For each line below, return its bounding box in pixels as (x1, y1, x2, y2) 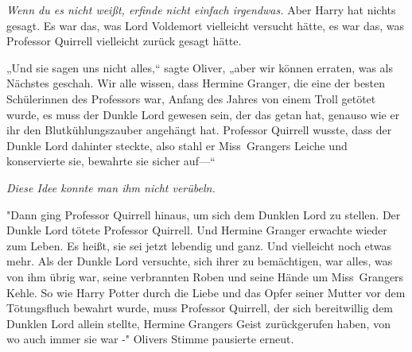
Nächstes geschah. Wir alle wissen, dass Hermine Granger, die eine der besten (6, 75, 386, 91)
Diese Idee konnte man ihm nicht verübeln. (6, 179, 216, 195)
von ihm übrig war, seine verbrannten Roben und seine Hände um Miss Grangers (6, 268, 404, 284)
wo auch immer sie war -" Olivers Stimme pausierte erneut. (6, 331, 294, 347)
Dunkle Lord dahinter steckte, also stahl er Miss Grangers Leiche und (6, 137, 348, 153)
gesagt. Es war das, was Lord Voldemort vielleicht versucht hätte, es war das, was (6, 17, 405, 33)
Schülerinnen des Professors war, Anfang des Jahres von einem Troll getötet (6, 90, 376, 106)
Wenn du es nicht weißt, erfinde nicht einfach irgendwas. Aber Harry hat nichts (6, 2, 396, 17)
